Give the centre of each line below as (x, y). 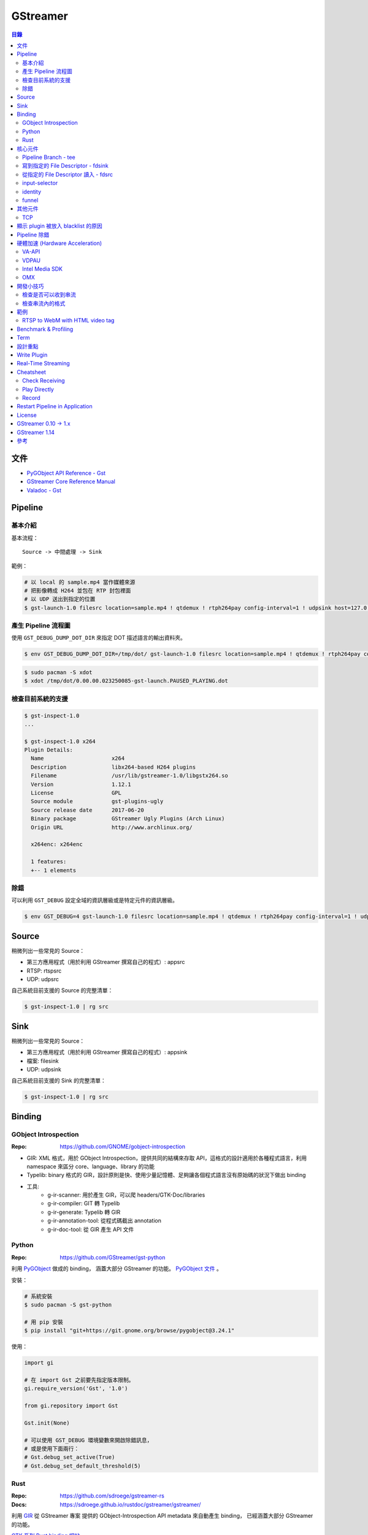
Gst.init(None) (47, 1423)
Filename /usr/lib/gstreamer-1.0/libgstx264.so (129, 776)
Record (31, 398)
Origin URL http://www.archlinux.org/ (112, 827)
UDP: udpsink (44, 1069)
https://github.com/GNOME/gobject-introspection (123, 1147)
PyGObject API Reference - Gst (66, 473)
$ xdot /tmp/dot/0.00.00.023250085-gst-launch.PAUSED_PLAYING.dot (126, 681)
